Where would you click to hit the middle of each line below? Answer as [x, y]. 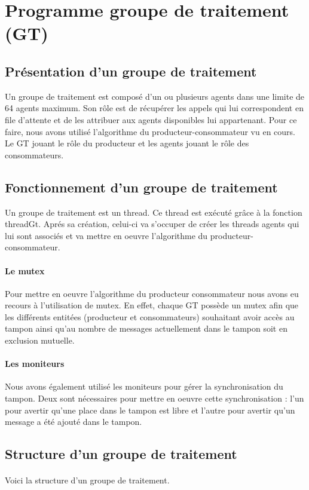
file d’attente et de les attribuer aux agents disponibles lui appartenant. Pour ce [151, 119]
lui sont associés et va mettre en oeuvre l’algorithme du [106, 235]
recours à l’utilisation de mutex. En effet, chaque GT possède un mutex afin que [152, 305]
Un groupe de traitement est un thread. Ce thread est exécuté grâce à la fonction [154, 212]
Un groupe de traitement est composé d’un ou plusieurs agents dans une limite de [155, 96]
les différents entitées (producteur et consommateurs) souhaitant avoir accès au [150, 316]
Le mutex [25, 270]
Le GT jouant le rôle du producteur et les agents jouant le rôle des [127, 143]
